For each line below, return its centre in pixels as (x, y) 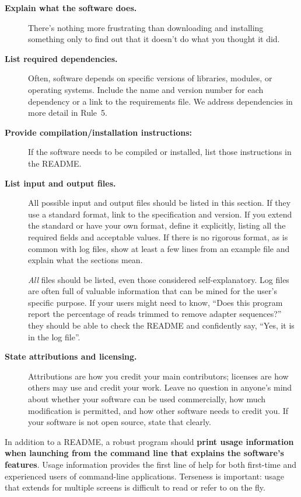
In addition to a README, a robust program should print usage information (149, 441)
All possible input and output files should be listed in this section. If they (160, 203)
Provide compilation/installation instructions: (98, 132)
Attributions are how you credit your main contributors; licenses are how (158, 376)
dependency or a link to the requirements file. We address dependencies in (160, 101)
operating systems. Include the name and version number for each (146, 89)
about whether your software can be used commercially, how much (147, 399)
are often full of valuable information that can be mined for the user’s (153, 291)
